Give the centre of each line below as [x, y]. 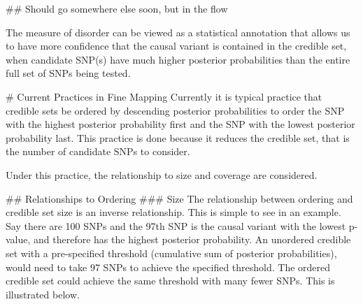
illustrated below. [43, 294]
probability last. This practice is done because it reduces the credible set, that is [178, 137]
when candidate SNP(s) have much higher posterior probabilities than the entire [178, 59]
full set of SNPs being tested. [68, 73]
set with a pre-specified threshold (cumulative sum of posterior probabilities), [171, 253]
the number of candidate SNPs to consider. [98, 151]
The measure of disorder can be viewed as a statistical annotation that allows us [178, 32]
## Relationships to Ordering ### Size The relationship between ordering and [179, 198]
